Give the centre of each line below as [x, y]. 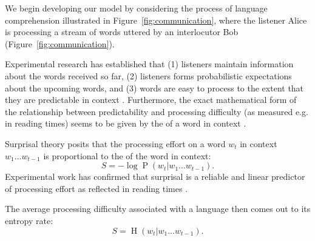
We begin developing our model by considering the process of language [136, 8]
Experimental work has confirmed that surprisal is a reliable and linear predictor [155, 177]
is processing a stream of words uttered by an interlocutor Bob [122, 32]
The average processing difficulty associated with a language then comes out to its [158, 209]
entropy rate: [29, 220]
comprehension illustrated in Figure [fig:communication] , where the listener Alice [156, 20]
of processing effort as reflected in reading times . [97, 188]
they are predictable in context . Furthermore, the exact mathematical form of [151, 100]
